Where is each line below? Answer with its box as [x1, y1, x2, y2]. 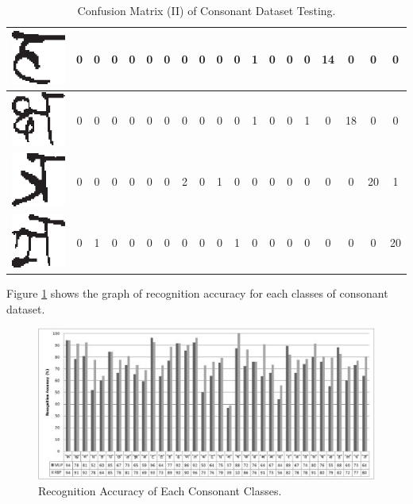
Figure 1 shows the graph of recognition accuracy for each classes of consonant [6, 285, 388, 302]
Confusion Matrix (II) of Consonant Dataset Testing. [77, 2, 336, 18]
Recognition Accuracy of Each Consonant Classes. [38, 482, 282, 498]
